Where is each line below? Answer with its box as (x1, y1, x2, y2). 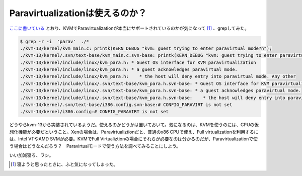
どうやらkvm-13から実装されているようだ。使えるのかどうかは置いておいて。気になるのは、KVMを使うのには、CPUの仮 (9, 122, 259, 128)
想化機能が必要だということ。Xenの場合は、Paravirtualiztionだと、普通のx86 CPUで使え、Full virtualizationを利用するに (9, 129, 259, 135)
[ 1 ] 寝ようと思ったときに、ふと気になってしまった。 (11, 161, 118, 167)
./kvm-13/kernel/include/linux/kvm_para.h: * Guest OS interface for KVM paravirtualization (20, 59, 256, 65)
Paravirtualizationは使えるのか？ (9, 8, 147, 19)
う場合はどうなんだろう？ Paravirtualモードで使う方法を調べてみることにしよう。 (9, 143, 181, 149)
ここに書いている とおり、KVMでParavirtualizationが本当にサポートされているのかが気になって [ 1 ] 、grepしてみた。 (9, 25, 249, 31)
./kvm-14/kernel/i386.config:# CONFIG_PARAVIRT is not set (20, 109, 169, 115)
